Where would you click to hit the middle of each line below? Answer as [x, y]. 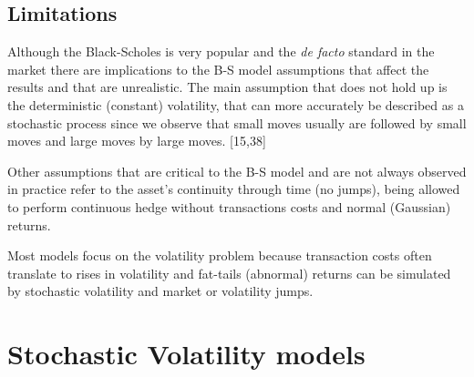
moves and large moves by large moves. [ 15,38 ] [137, 141]
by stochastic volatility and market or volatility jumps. [160, 291]
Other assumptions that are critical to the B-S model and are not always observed [237, 171]
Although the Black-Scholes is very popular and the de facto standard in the [221, 51]
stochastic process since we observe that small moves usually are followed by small [237, 122]
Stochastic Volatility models [186, 354]
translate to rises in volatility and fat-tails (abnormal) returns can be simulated [229, 273]
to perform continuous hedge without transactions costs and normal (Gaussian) [229, 206]
